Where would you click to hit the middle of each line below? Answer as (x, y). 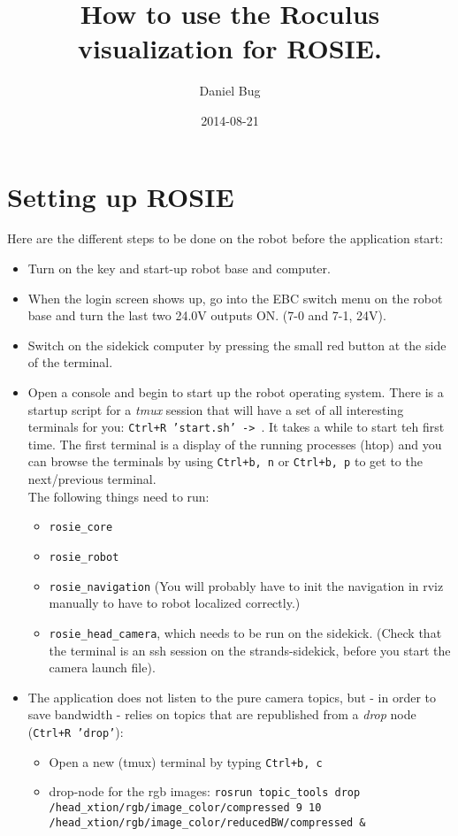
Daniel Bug (230, 91)
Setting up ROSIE (121, 196)
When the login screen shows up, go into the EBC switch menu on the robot (235, 298)
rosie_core (81, 528)
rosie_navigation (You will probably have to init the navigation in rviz (246, 585)
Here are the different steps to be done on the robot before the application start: (225, 238)
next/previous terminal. (92, 479)
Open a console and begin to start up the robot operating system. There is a (236, 392)
